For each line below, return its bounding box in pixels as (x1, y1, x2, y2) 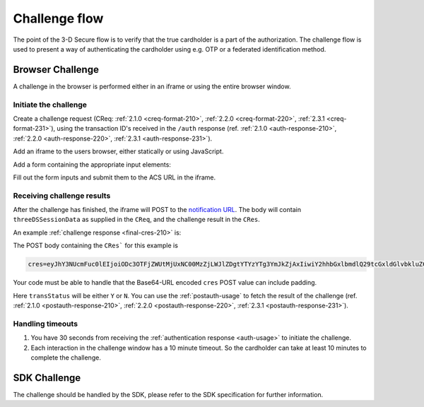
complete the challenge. (30, 353, 102, 362)
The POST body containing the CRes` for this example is (13, 241, 178, 250)
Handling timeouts (13, 319, 78, 329)
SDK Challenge (13, 372, 81, 384)
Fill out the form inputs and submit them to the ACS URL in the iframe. (13, 173, 216, 182)
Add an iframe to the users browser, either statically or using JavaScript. (13, 147, 224, 155)
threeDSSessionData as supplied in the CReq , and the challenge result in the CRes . (13, 216, 261, 224)
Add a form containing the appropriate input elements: (13, 160, 171, 169)
